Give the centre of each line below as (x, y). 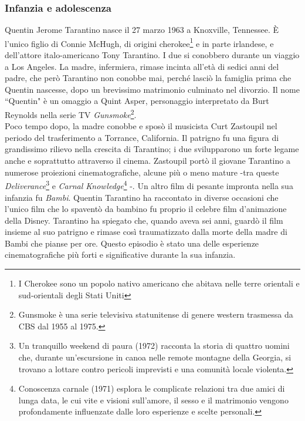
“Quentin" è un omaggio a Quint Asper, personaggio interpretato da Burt (137, 101)
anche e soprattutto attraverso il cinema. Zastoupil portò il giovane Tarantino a (148, 161)
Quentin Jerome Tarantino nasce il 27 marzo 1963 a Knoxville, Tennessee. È (142, 30)
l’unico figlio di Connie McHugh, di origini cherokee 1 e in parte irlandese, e (139, 42)
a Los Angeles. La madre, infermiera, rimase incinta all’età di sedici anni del (142, 66)
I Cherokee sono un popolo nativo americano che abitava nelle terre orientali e (159, 283)
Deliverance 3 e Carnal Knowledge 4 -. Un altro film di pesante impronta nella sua (149, 185)
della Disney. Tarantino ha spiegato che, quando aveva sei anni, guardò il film (144, 220)
